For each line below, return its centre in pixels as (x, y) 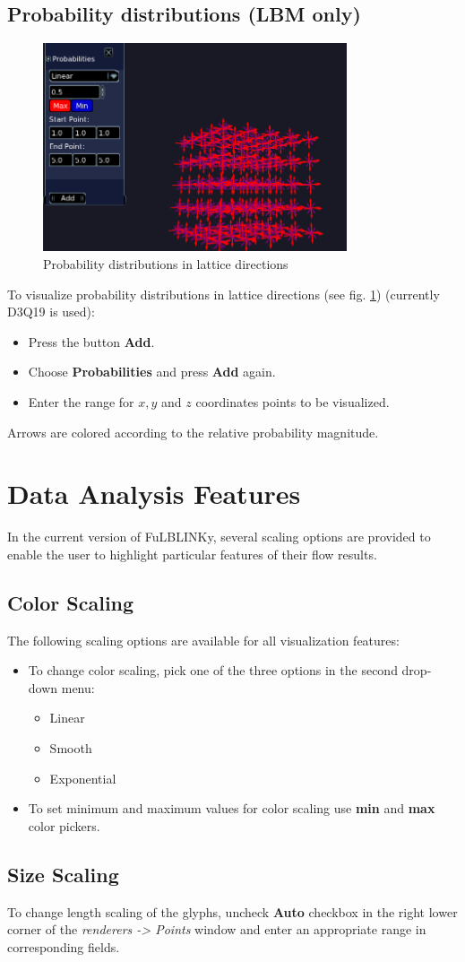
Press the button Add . (91, 341)
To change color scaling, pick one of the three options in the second (213, 670)
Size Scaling (63, 874)
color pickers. (64, 825)
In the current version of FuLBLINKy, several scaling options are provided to (219, 537)
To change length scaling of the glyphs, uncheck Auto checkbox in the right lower (232, 911)
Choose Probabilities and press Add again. (152, 372)
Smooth (71, 747)
